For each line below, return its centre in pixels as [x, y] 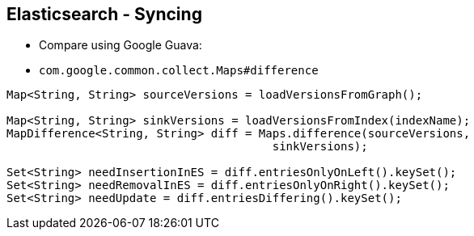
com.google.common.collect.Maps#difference [179, 71]
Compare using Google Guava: [121, 45]
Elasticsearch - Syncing [104, 14]
